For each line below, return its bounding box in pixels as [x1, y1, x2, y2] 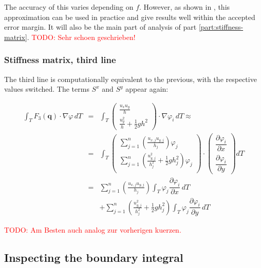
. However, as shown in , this [139, 2, 230, 12]
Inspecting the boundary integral [4, 249, 183, 265]
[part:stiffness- [198, 22, 244, 32]
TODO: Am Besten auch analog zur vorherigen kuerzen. [4, 224, 181, 235]
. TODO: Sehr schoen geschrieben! [27, 31, 136, 42]
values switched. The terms [4, 84, 89, 94]
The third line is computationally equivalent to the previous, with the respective [4, 73, 257, 84]
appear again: [125, 84, 169, 94]
